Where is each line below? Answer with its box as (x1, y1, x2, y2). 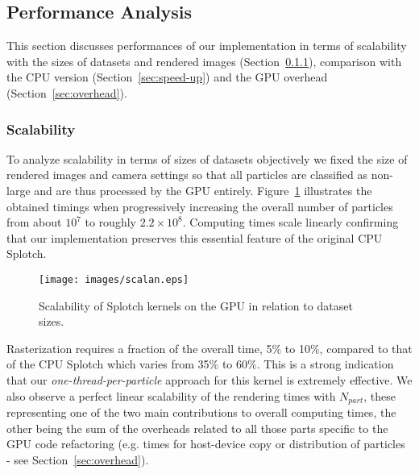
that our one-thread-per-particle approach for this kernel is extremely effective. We (6, 371, 413, 388)
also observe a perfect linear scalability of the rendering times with (6, 387, 336, 404)
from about (6, 214, 62, 231)
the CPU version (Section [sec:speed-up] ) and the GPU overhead (6, 69, 328, 85)
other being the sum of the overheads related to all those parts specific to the (6, 419, 388, 436)
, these (363, 387, 396, 404)
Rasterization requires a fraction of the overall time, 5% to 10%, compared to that (6, 339, 413, 356)
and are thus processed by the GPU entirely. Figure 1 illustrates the (34, 181, 372, 198)
